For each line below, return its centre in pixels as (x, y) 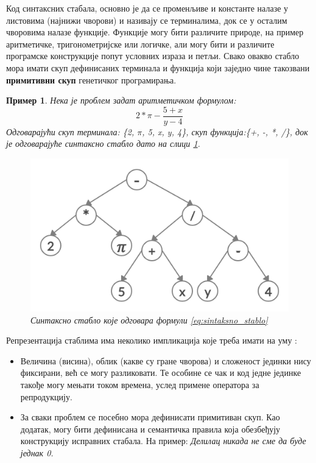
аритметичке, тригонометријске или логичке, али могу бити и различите (140, 44)
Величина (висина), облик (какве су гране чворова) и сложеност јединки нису (166, 360)
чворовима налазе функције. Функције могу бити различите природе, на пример (155, 32)
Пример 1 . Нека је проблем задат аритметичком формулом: (121, 100)
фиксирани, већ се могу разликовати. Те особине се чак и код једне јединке (161, 373)
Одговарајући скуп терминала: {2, (70, 131)
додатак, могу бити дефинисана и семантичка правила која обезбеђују (150, 429)
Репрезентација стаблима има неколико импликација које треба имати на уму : (152, 340)
